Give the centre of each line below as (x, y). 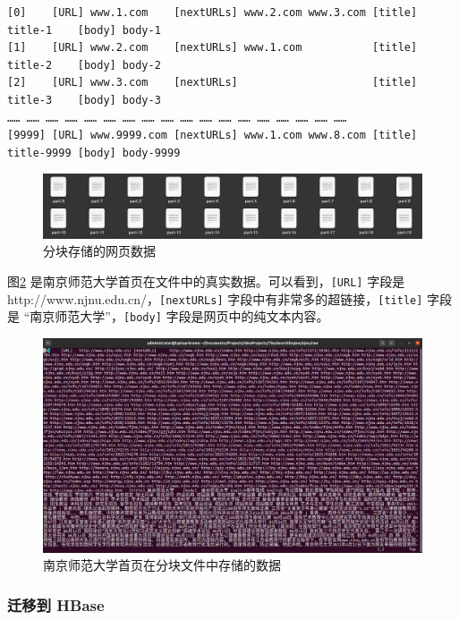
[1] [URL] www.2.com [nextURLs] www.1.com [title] (212, 48)
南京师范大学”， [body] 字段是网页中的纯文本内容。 (179, 316)
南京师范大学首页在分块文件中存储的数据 (162, 565)
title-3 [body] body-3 (84, 100)
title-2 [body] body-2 (84, 65)
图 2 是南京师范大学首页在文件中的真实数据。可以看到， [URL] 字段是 (206, 280)
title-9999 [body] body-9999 (94, 153)
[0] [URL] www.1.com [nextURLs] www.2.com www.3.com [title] (212, 13)
